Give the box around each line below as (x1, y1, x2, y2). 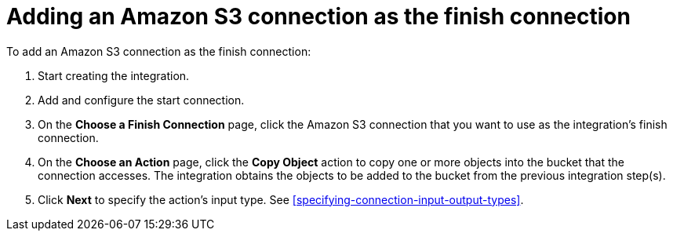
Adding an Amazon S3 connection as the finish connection (6, 3, 631, 30)
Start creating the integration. (38, 68, 190, 82)
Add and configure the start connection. (38, 93, 245, 107)
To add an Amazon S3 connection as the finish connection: (6, 44, 311, 58)
